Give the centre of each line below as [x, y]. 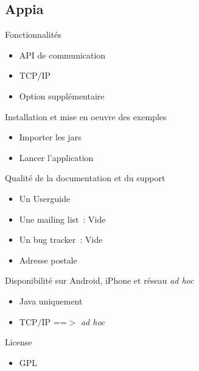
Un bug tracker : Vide [61, 240]
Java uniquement [51, 301]
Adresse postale [48, 260]
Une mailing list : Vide [62, 219]
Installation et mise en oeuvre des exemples [86, 116]
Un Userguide [45, 198]
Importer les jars [50, 137]
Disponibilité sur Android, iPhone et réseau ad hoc [100, 280]
